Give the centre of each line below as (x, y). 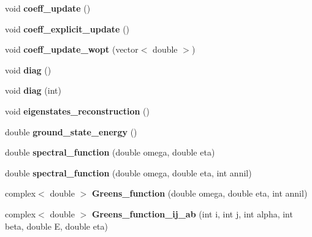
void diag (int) (33, 90)
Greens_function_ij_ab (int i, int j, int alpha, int (192, 213)
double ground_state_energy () (71, 131)
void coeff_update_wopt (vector (72, 49)
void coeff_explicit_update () (67, 28)
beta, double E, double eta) (56, 226)
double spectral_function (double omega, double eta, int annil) (128, 172)
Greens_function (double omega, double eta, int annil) (200, 193)
